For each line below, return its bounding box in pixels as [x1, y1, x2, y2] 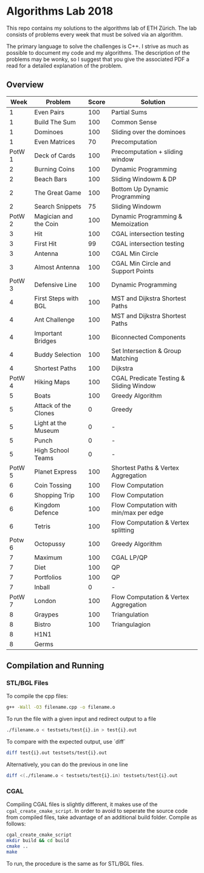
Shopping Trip [34, 491, 75, 499]
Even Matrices [34, 137, 75, 146]
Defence [34, 508, 59, 517]
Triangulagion [111, 620, 151, 629]
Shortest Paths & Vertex [111, 463, 179, 472]
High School [34, 446, 70, 454]
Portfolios [34, 573, 62, 581]
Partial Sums [111, 108, 148, 116]
